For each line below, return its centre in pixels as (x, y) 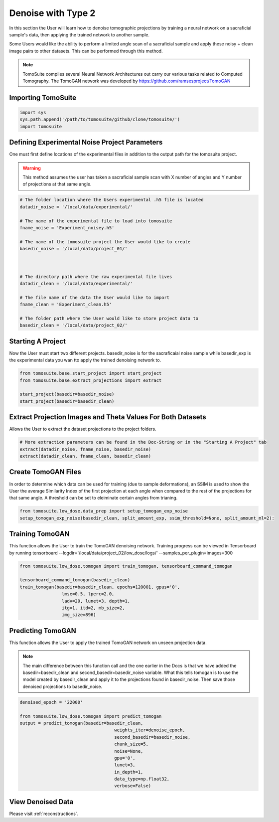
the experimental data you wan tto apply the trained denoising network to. (85, 360)
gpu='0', (125, 758)
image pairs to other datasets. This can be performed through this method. (86, 51)
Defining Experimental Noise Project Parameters (86, 142)
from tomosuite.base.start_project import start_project (91, 373)
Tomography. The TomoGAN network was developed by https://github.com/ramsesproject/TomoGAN (127, 81)
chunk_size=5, (132, 744)
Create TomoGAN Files (45, 472)
